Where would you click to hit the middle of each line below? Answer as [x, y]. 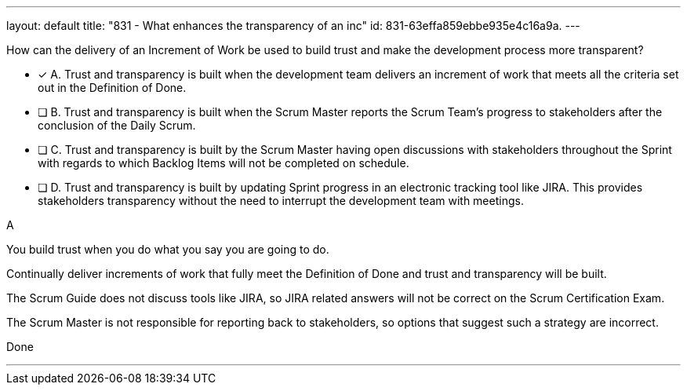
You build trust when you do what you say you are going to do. [168, 249]
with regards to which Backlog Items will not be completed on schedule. [224, 163]
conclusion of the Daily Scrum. [117, 125]
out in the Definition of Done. [112, 88]
